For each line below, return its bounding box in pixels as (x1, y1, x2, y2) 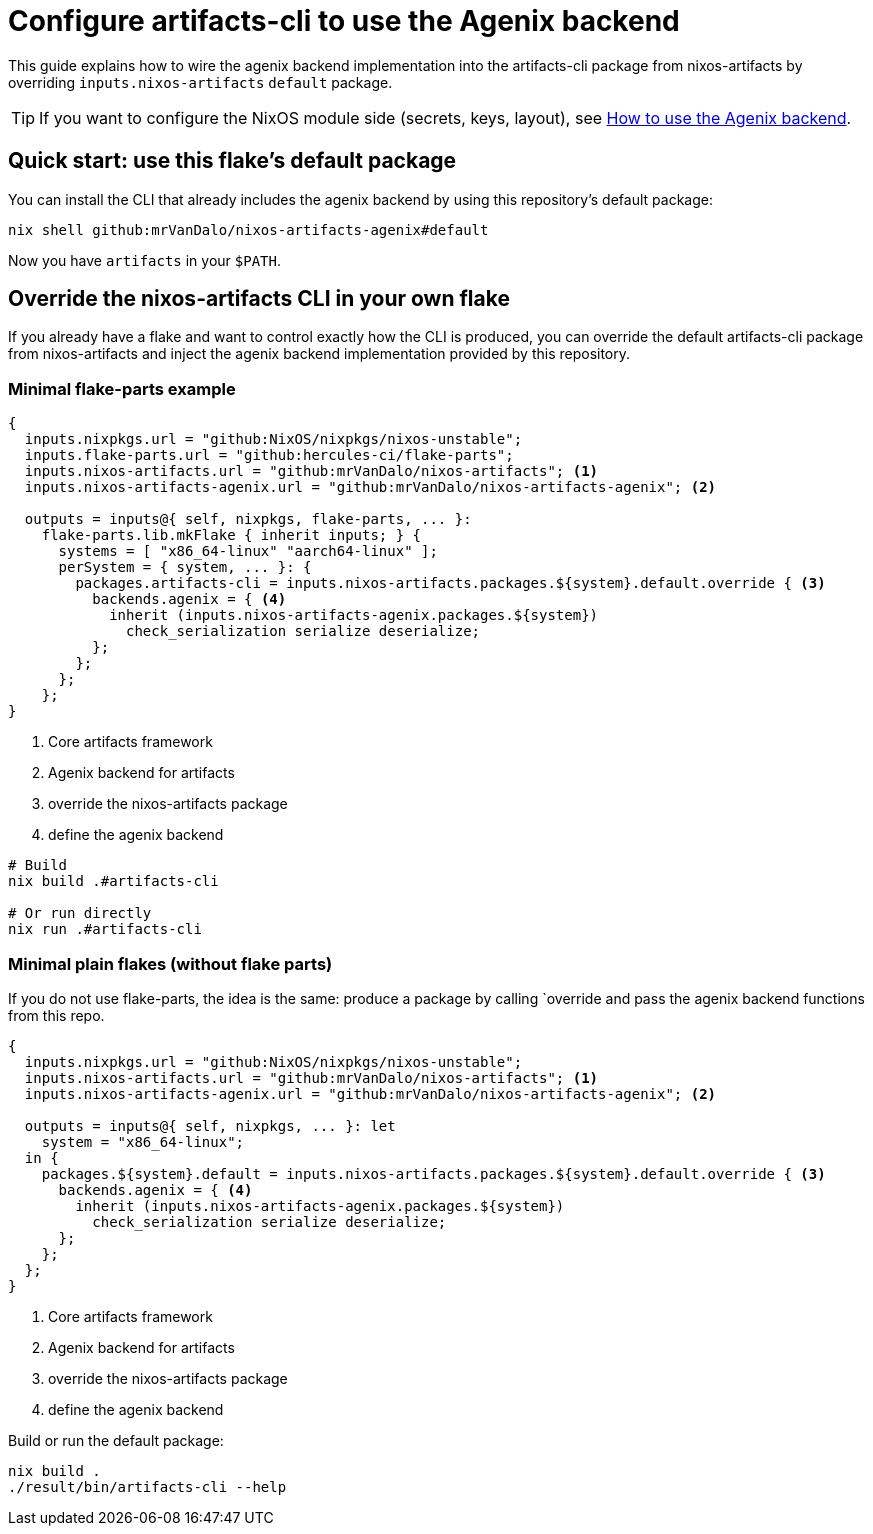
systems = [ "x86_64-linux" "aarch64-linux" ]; (58, 543, 438, 560)
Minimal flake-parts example (8, 378, 236, 399)
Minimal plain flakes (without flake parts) (8, 953, 333, 974)
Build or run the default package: (8, 1431, 224, 1449)
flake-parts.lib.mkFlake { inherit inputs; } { (41, 527, 422, 544)
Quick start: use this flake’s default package (8, 148, 457, 174)
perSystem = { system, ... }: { (58, 559, 312, 576)
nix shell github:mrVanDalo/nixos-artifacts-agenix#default (8, 221, 489, 238)
